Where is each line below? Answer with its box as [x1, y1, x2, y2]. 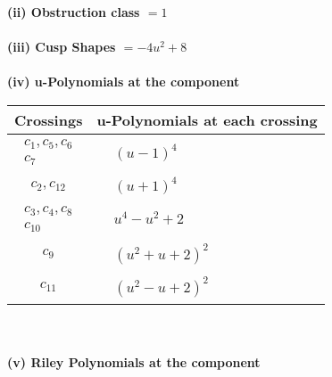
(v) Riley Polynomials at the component [7, 353, 261, 372]
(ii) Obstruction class [7, 3, 140, 20]
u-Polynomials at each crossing [96, 109, 318, 130]
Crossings [14, 109, 83, 130]
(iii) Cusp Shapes [7, 37, 116, 56]
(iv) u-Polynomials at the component [7, 72, 240, 91]
